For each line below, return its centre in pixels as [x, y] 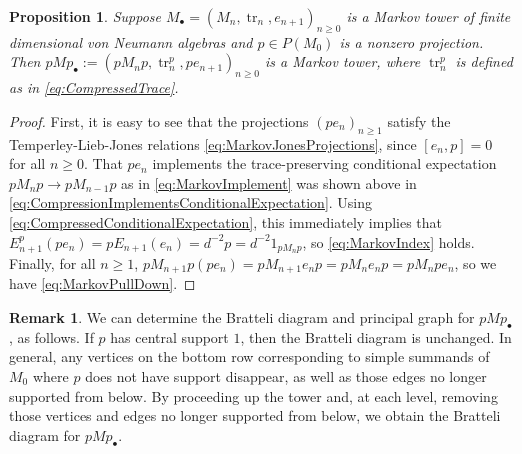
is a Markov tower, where [343, 61]
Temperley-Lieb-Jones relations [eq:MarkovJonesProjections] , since [213, 143]
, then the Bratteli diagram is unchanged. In [376, 336]
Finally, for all [52, 262]
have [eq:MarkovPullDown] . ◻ [102, 283]
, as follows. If [51, 336]
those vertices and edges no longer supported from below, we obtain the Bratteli [255, 415]
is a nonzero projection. [411, 41]
